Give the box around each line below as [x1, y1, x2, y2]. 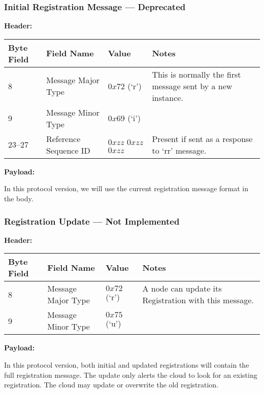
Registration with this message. [142, 294, 254, 306]
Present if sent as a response [152, 132, 253, 145]
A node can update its [142, 282, 222, 295]
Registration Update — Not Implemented [4, 215, 180, 227]
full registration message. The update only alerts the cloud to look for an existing [4, 369, 257, 380]
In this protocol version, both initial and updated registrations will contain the [4, 360, 249, 370]
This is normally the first [152, 68, 241, 80]
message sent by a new [152, 80, 233, 92]
